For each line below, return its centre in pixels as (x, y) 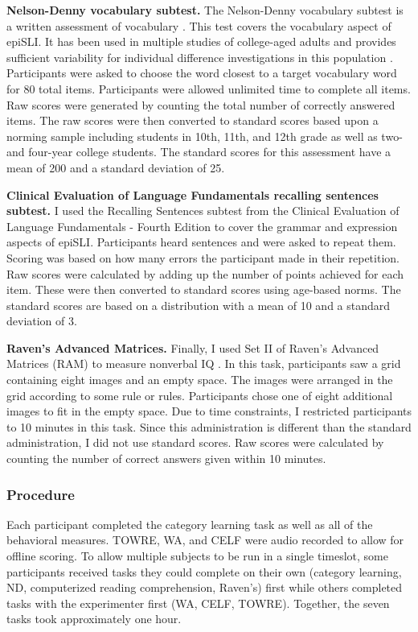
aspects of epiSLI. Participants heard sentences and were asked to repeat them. (201, 242)
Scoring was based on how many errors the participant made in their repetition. (203, 257)
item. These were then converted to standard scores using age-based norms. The (204, 289)
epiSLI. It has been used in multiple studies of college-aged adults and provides (201, 41)
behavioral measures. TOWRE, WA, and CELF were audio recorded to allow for (205, 540)
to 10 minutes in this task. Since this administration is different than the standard (209, 426)
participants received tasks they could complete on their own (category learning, (204, 571)
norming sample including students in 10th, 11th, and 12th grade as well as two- (205, 136)
